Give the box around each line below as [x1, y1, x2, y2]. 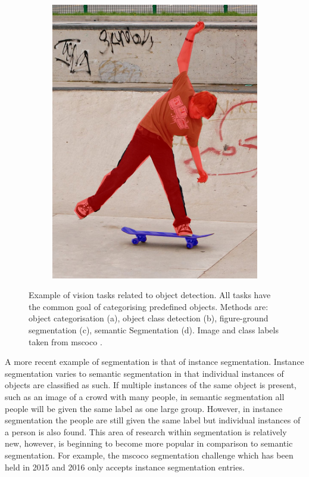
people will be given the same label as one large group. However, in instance [5, 402, 283, 414]
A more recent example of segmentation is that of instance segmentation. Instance [5, 355, 304, 368]
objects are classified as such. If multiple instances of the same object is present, [5, 379, 296, 391]
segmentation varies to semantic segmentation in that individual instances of [5, 367, 284, 379]
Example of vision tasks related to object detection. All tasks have [29, 289, 271, 301]
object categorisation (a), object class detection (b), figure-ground [29, 312, 269, 324]
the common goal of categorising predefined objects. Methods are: [29, 300, 269, 312]
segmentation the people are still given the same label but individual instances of [5, 414, 301, 426]
